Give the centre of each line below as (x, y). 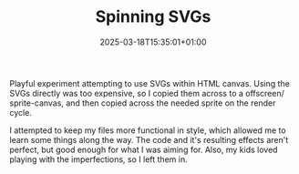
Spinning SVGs (153, 17)
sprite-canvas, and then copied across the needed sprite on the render (143, 103)
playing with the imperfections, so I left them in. (99, 159)
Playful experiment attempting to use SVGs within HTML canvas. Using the (149, 83)
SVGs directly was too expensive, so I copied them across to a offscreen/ (147, 93)
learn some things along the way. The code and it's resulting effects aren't (149, 139)
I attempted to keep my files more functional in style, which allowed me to (148, 130)
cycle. (21, 112)
